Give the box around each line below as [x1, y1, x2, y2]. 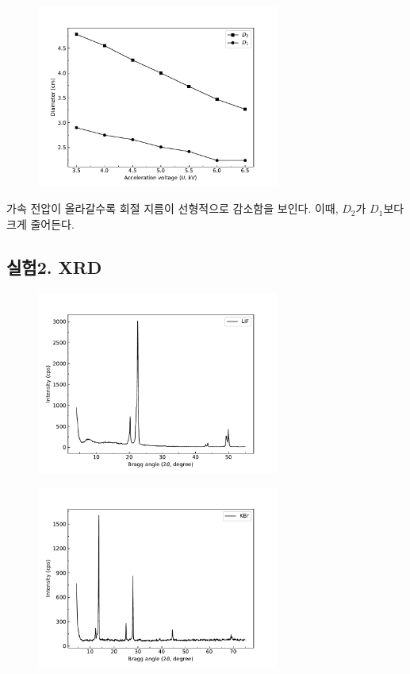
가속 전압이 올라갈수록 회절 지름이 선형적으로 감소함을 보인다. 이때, [6, 200, 339, 217]
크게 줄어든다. [6, 215, 75, 232]
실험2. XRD [6, 254, 102, 279]
